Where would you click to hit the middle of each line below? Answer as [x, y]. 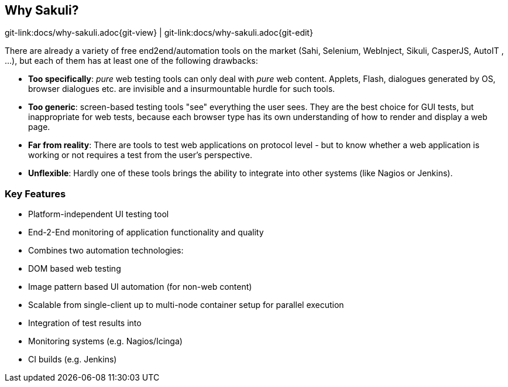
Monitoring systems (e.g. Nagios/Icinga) [105, 341]
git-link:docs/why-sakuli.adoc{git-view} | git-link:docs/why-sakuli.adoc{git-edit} [159, 33]
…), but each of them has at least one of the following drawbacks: [131, 61]
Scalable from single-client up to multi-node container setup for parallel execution [186, 305]
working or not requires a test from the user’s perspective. [140, 155]
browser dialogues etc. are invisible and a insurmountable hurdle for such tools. [182, 89]
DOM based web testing [75, 269]
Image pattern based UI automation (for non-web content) [140, 287]
